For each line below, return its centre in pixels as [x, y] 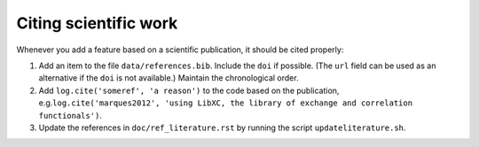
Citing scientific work [97, 23]
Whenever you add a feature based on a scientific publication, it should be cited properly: [180, 50]
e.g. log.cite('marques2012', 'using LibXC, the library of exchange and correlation [225, 103]
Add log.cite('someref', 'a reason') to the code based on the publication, [189, 90]
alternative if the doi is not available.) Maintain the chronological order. [169, 78]
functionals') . [70, 115]
